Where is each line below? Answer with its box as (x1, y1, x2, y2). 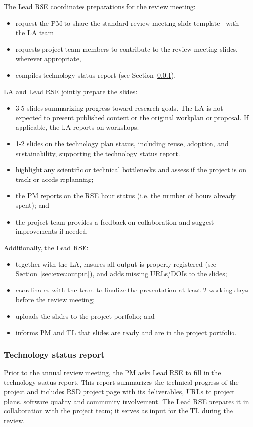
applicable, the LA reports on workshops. (15, 122, 139, 132)
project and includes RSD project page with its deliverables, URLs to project (4, 386, 235, 397)
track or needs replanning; (15, 174, 94, 184)
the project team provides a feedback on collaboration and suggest (15, 216, 214, 226)
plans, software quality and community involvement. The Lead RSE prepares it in (4, 396, 249, 406)
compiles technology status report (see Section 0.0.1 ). (15, 69, 176, 80)
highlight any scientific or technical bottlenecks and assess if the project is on (15, 164, 247, 175)
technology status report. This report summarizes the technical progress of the (4, 377, 239, 387)
